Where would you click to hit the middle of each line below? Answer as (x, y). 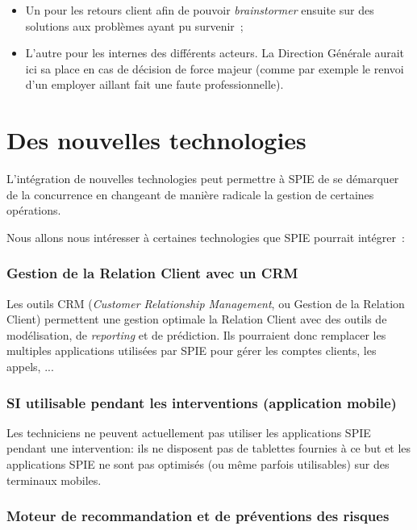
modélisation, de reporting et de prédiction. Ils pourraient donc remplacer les (196, 334)
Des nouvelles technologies (156, 140)
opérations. (34, 210)
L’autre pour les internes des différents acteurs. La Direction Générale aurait (215, 53)
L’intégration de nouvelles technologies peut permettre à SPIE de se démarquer (203, 179)
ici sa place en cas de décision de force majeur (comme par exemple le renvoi (215, 68)
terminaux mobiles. (54, 480)
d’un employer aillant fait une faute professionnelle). (154, 84)
